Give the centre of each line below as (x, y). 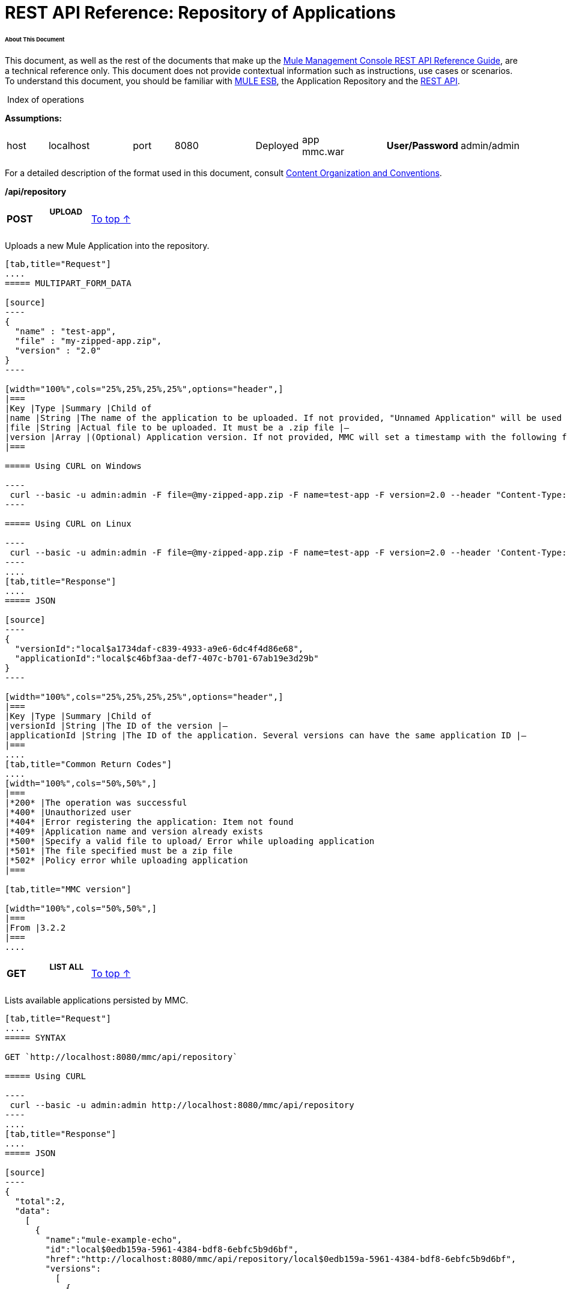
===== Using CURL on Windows (73, 466)
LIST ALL (67, 966)
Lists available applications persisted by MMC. (97, 1000)
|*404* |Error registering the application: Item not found (149, 822)
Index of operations (45, 100)
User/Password (422, 146)
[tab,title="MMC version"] (68, 889)
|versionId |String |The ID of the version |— (116, 725)
